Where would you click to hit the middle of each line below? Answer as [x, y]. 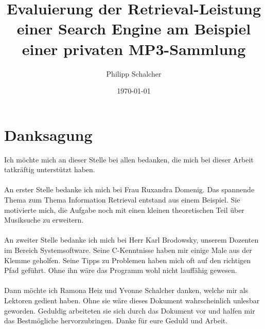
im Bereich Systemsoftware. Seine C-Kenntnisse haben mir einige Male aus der [128, 250]
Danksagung [48, 134]
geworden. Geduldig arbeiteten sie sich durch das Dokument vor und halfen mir [130, 310]
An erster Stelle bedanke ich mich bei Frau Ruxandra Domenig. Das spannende [129, 189]
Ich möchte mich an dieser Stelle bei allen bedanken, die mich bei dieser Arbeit [129, 159]
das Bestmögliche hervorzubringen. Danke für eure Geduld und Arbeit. [116, 321]
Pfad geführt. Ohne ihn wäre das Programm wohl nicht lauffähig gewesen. [121, 270]
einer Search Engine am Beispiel [134, 29]
